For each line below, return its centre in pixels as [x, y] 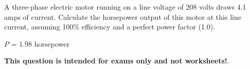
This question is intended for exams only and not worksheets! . [117, 61]
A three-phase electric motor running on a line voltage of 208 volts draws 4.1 [125, 7]
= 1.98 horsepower [40, 43]
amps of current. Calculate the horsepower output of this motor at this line [123, 16]
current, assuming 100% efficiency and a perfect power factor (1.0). [110, 27]
